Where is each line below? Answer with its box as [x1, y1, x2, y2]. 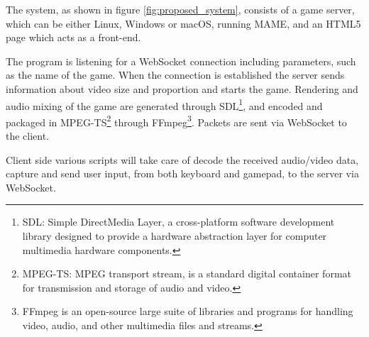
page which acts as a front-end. [6, 30, 141, 45]
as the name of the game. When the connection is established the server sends [6, 67, 345, 82]
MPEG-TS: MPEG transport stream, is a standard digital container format [22, 266, 351, 281]
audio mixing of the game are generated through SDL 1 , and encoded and [6, 96, 323, 113]
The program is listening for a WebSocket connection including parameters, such [6, 53, 356, 68]
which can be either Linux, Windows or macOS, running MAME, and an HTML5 [6, 16, 361, 31]
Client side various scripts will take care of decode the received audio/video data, [6, 152, 359, 167]
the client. [6, 128, 50, 143]
